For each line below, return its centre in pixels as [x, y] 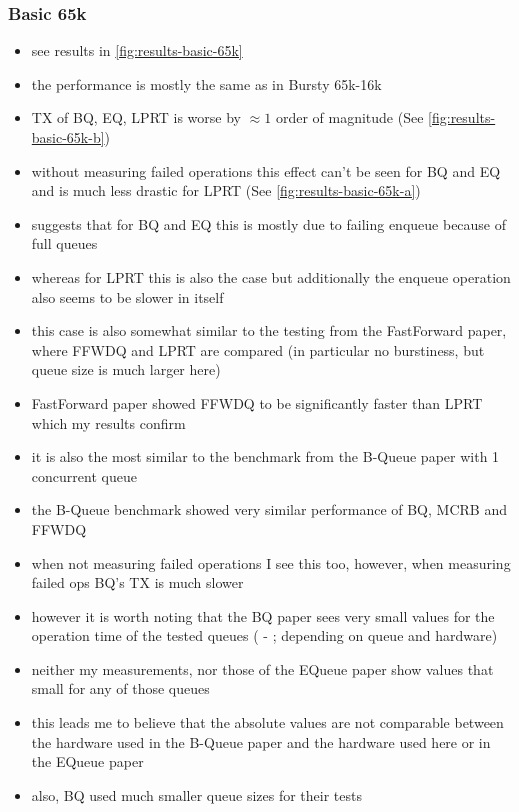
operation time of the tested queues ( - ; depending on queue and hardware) [264, 635]
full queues [64, 243]
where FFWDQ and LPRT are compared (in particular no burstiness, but [258, 349]
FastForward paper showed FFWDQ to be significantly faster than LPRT [257, 402]
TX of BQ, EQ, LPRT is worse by [136, 117]
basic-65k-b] [68, 137]
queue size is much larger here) [126, 369]
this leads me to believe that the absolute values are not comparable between [267, 722]
